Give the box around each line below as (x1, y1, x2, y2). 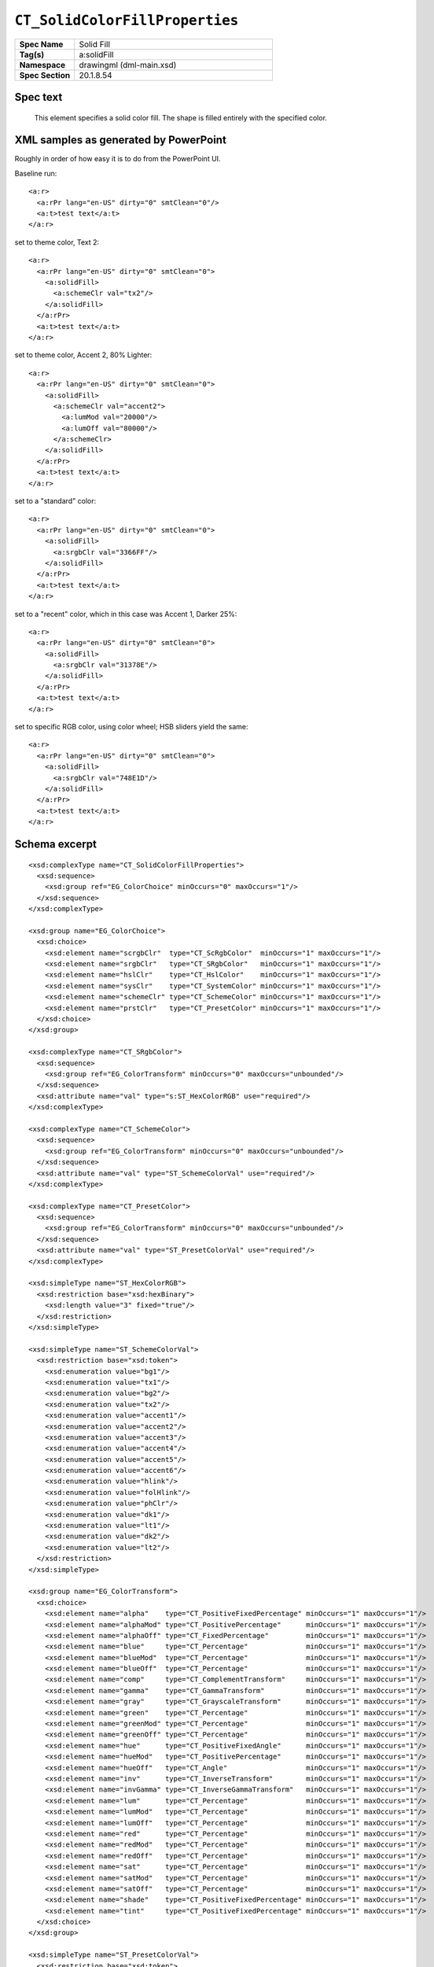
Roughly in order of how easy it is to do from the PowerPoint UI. (14, 154, 221, 164)
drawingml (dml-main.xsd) (79, 59, 177, 70)
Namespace (19, 59, 66, 70)
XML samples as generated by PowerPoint (14, 134, 227, 147)
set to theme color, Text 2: (14, 237, 100, 247)
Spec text (14, 90, 63, 104)
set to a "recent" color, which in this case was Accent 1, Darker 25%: (14, 609, 237, 618)
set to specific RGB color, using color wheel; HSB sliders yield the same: (14, 722, 248, 732)
